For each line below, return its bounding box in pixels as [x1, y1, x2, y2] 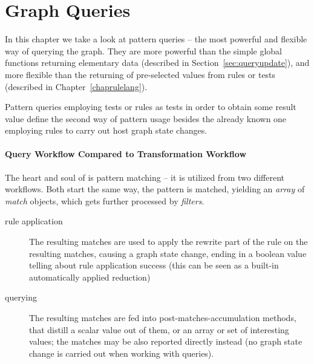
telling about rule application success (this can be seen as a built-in [29, 259, 279, 271]
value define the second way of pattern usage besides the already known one [5, 112, 287, 125]
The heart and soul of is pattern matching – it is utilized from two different [5, 171, 284, 183]
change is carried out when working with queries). [29, 346, 214, 359]
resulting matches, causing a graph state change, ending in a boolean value [29, 247, 307, 259]
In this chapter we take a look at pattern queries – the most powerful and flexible [5, 33, 307, 45]
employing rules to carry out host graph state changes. [5, 124, 208, 137]
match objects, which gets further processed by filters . [5, 194, 204, 207]
